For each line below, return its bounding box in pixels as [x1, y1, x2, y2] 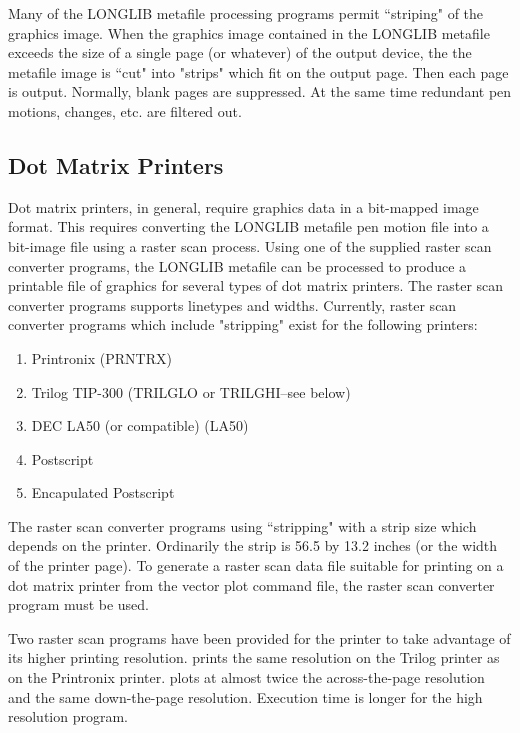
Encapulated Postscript [31, 482, 175, 503]
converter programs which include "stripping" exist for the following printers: [8, 314, 478, 335]
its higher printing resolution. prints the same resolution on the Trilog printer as [8, 647, 500, 668]
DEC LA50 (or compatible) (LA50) [31, 415, 249, 436]
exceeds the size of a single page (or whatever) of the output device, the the [8, 42, 472, 63]
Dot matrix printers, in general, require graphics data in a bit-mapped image [8, 196, 479, 217]
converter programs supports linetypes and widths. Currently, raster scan [8, 294, 457, 315]
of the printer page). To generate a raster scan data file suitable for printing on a [8, 555, 504, 576]
